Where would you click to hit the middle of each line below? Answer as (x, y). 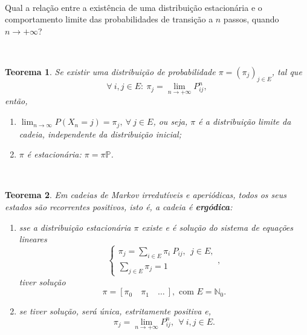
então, (16, 101)
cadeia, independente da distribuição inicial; (100, 134)
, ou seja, (170, 121)
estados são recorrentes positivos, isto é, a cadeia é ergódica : (119, 206)
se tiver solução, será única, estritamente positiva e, (115, 311)
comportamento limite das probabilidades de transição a (109, 19)
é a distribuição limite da (245, 121)
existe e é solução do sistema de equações (218, 227)
